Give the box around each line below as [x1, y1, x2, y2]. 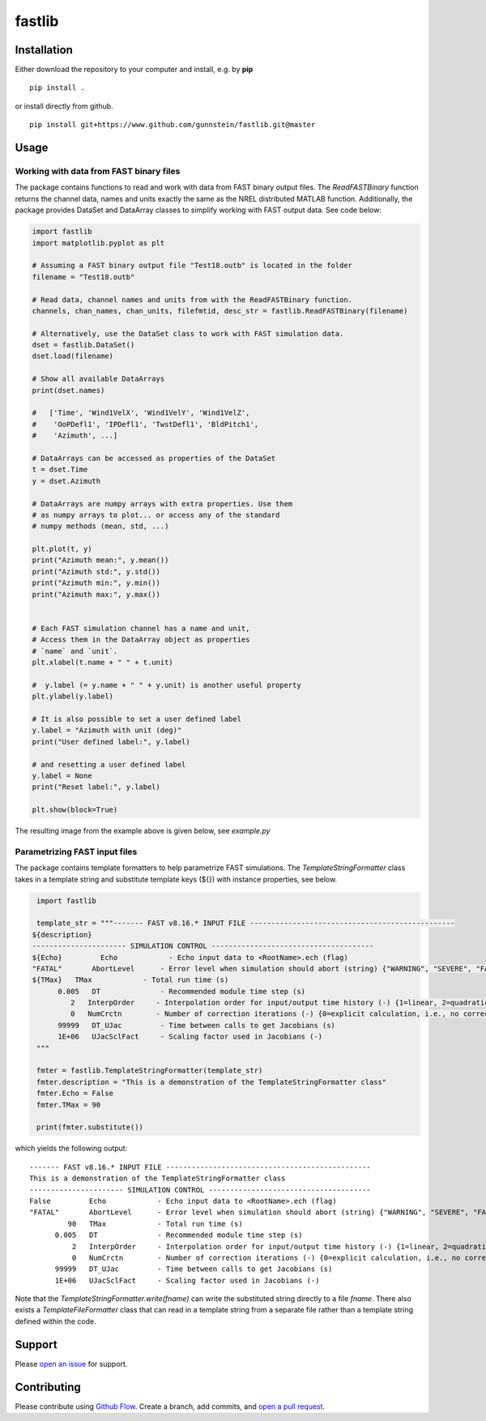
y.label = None [32, 770, 92, 780]
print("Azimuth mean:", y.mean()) [32, 556, 169, 565]
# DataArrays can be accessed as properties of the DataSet [32, 454, 276, 463]
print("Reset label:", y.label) [32, 783, 161, 792]
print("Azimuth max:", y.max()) [32, 590, 161, 599]
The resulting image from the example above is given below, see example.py [15, 826, 271, 836]
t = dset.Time [32, 465, 88, 474]
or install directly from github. [15, 101, 113, 111]
